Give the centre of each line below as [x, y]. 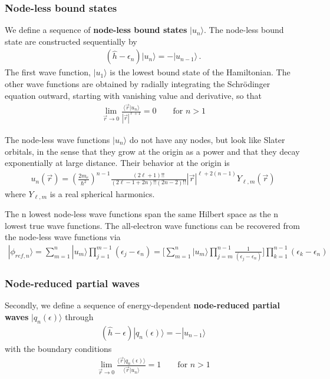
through [79, 316]
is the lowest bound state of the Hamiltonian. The [200, 72]
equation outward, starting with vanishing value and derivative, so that [133, 95]
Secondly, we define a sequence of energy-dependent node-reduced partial [142, 305]
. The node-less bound [244, 30]
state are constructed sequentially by [71, 41]
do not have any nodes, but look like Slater [207, 139]
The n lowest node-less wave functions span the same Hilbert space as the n [142, 214]
